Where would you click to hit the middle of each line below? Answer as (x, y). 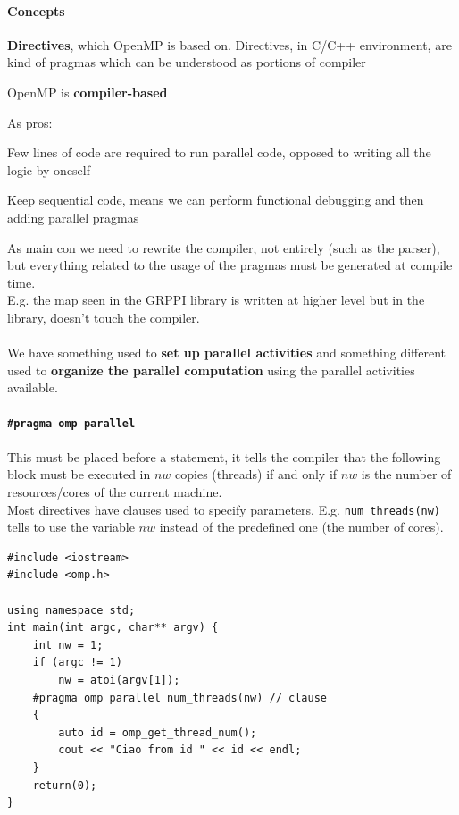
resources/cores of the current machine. (115, 491)
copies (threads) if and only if (256, 474)
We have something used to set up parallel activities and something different (226, 353)
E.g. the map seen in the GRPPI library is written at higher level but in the (216, 300)
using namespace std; (71, 610)
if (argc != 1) (77, 663)
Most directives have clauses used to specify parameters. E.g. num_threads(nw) (224, 509)
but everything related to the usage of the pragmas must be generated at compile (230, 265)
